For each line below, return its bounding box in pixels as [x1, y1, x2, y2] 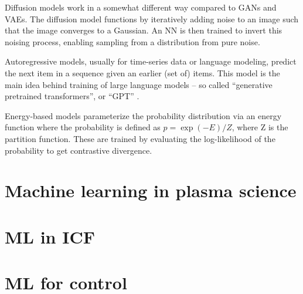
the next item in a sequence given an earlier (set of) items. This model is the [5, 66, 280, 79]
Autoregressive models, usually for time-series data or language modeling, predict [5, 55, 297, 67]
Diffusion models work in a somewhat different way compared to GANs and [5, 1, 277, 13]
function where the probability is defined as [5, 121, 161, 133]
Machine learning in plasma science [5, 178, 297, 202]
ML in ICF [5, 224, 95, 248]
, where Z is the [231, 121, 288, 133]
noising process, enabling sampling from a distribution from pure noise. [5, 35, 260, 48]
